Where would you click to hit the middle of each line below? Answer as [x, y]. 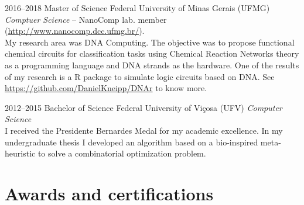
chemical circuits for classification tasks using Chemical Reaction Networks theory [152, 53]
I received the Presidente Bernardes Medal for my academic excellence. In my [144, 130]
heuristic [20, 153]
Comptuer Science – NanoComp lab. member [86, 19]
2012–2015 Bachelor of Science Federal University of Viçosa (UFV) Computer [144, 107]
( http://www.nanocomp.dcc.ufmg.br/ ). [75, 31]
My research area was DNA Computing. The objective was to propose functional [150, 42]
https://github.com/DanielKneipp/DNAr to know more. [106, 88]
